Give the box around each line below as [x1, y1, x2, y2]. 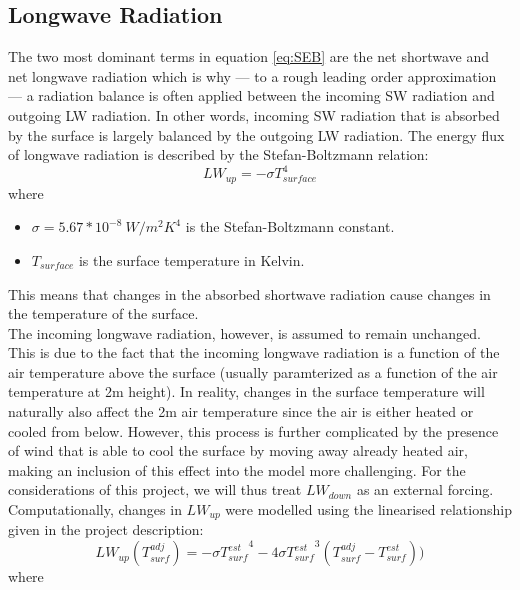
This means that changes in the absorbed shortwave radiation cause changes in [8, 283, 491, 304]
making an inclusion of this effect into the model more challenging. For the [8, 459, 466, 480]
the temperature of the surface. [8, 303, 199, 324]
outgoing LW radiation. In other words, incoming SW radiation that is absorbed [8, 104, 500, 125]
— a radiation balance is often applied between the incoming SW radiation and [8, 85, 495, 106]
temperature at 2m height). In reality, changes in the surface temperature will [8, 381, 485, 402]
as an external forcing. [356, 479, 494, 500]
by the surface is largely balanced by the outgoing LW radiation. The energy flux [8, 124, 505, 145]
